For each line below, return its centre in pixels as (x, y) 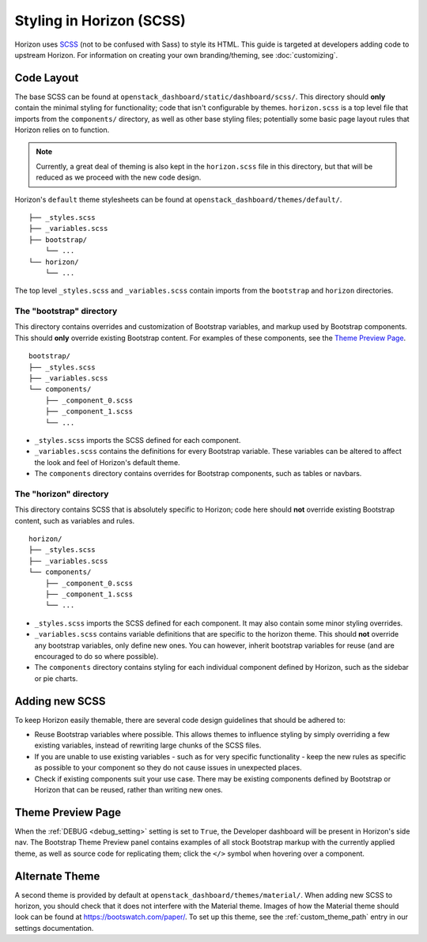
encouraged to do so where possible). (96, 656)
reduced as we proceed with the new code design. (119, 177)
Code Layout (47, 78)
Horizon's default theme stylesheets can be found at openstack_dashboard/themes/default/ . (178, 199)
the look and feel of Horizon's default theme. (108, 462)
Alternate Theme (57, 876)
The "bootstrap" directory (66, 311)
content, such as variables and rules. (75, 520)
